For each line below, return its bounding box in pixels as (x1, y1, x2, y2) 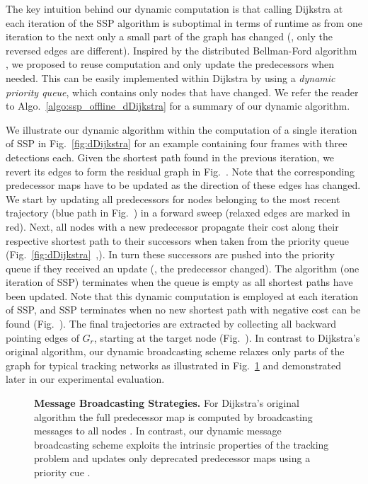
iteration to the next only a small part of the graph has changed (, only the (6, 29, 333, 44)
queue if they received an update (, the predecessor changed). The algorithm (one (6, 260, 360, 275)
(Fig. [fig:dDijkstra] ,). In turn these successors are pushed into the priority (6, 247, 335, 262)
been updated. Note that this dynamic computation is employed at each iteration (6, 288, 358, 303)
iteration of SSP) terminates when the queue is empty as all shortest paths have (6, 275, 353, 289)
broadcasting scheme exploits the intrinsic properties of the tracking (34, 437, 329, 451)
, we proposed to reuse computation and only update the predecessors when (6, 57, 335, 71)
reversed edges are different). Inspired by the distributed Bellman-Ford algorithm (6, 42, 357, 57)
